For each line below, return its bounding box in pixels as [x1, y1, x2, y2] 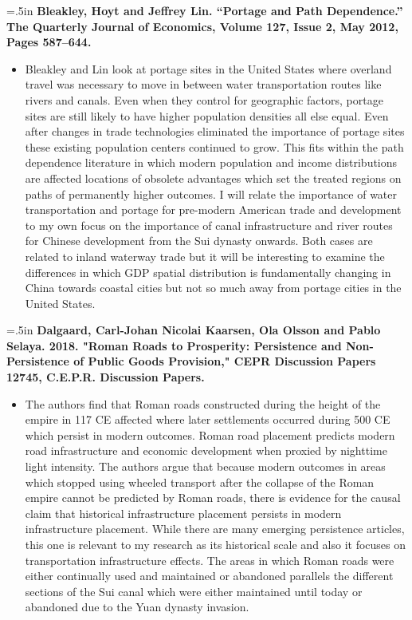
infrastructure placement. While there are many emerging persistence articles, [25, 520, 405, 537]
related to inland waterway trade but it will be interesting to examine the [25, 247, 385, 264]
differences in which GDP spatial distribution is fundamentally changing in [25, 263, 391, 280]
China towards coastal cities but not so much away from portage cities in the [25, 279, 402, 296]
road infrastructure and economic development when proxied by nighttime [25, 442, 387, 459]
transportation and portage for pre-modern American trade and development [25, 201, 402, 218]
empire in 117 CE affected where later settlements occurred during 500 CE [25, 411, 390, 428]
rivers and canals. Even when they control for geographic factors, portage [25, 91, 383, 108]
